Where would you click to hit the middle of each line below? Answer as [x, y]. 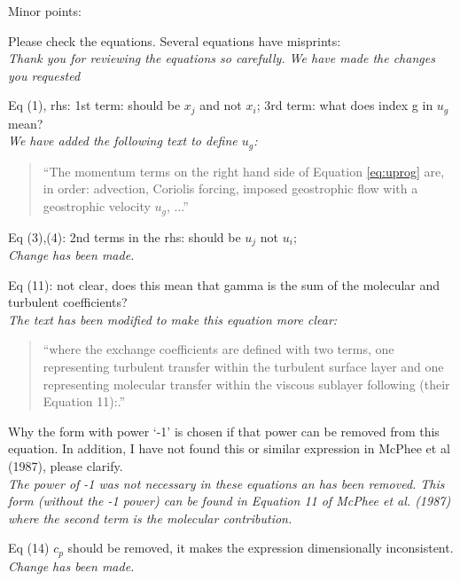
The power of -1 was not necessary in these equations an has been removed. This [226, 483]
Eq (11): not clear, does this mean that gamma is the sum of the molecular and [224, 284]
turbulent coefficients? [68, 302]
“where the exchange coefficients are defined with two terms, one [218, 349]
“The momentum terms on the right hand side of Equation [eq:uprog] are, [244, 171]
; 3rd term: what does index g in [345, 105]
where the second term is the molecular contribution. [150, 518]
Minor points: [45, 11]
